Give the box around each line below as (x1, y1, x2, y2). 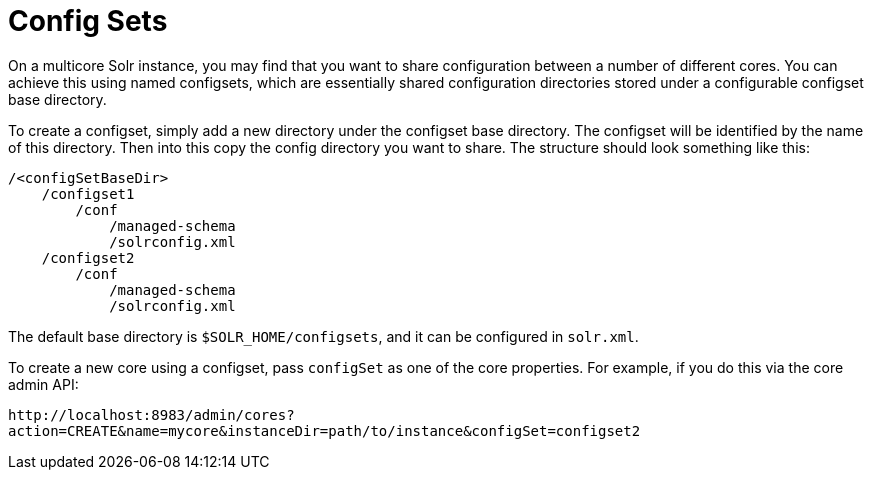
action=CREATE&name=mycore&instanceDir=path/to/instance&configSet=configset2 (8, 422, 641, 439)
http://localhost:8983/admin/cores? (8, 406, 295, 423)
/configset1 (41, 185, 135, 202)
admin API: (8, 375, 79, 393)
